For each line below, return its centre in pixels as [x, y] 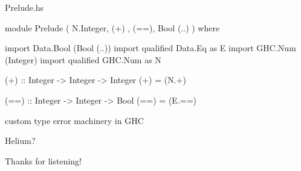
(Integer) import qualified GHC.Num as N [83, 59]
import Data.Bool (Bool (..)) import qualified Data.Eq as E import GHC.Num [150, 48]
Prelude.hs [24, 7]
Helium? [20, 141]
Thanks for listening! [43, 160]
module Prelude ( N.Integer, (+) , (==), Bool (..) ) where [112, 27]
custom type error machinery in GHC [74, 120]
